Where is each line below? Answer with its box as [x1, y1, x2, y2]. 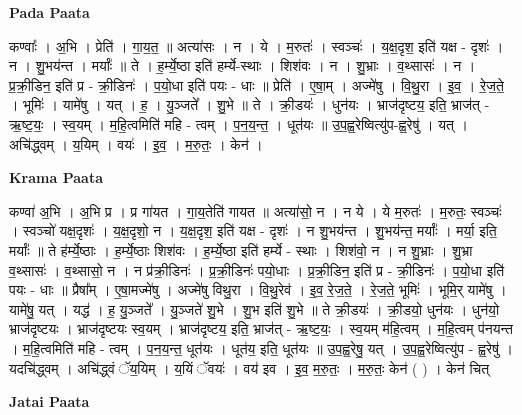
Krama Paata [9, 167, 103, 188]
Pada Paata [9, 2, 90, 22]
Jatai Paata [9, 391, 90, 412]
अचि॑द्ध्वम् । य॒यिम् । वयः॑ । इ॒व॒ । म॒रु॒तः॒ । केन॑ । [9, 133, 263, 154]
